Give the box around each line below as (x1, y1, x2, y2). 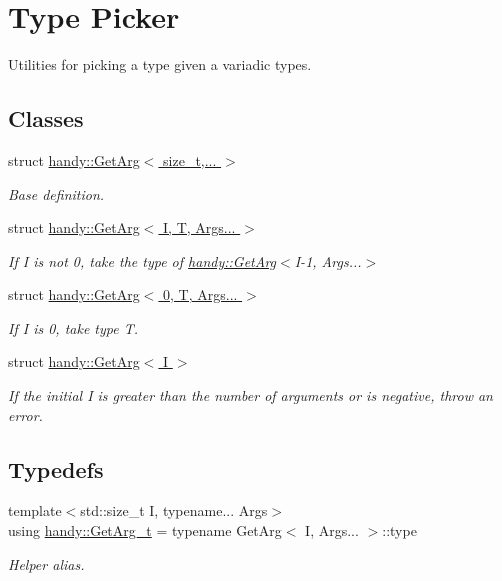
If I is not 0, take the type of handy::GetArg (8, 250, 277, 271)
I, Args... (305, 520, 359, 541)
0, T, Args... (163, 284, 238, 305)
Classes (8, 103, 84, 134)
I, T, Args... (163, 217, 236, 238)
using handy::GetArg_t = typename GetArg (8, 520, 282, 541)
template (8, 500, 62, 521)
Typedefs (8, 453, 104, 484)
